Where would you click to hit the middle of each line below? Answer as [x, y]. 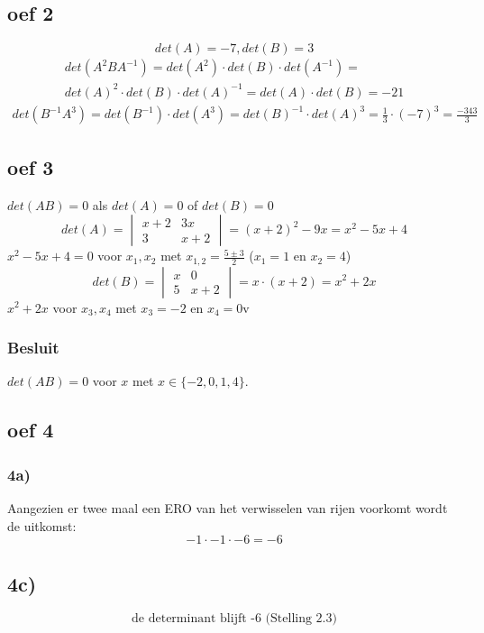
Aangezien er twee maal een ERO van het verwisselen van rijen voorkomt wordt [228, 507]
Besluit [33, 348]
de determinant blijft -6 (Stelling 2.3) [234, 619]
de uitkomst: [42, 525]
